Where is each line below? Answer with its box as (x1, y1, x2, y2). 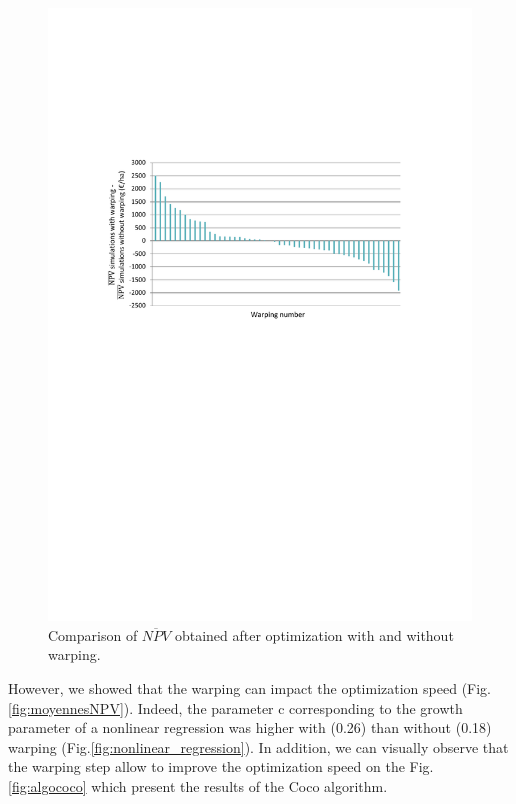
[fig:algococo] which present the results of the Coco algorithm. (8, 775, 388, 796)
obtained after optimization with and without (174, 624, 454, 645)
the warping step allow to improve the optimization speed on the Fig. (8, 756, 434, 777)
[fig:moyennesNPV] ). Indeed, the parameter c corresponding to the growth (8, 697, 463, 718)
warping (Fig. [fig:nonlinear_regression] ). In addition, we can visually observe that (8, 736, 509, 757)
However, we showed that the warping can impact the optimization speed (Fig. (8, 678, 491, 699)
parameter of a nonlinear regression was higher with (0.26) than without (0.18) (8, 717, 492, 738)
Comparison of (48, 624, 138, 645)
